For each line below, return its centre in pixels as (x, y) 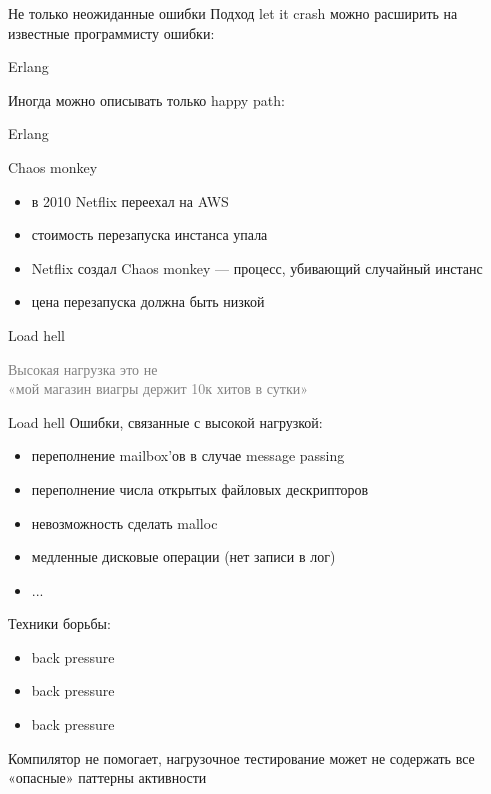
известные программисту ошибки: (111, 32)
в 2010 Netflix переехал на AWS (130, 200)
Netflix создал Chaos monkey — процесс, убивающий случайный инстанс (257, 267)
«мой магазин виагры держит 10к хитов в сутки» (158, 388)
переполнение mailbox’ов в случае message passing (188, 455)
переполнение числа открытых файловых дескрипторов (200, 488)
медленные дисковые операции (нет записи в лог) (183, 556)
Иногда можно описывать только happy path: (146, 99)
